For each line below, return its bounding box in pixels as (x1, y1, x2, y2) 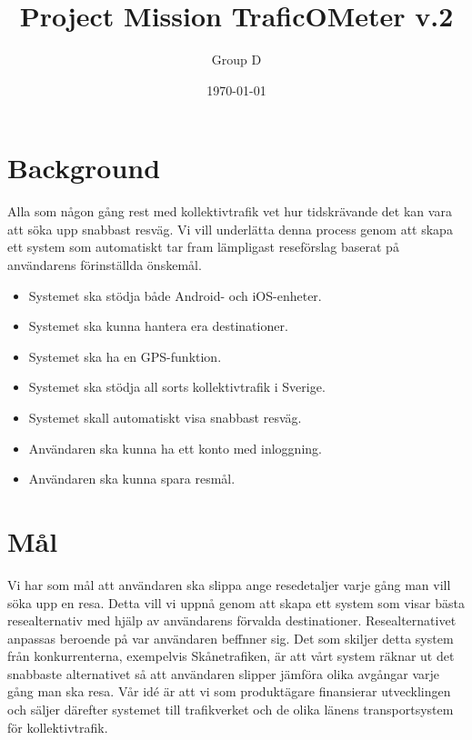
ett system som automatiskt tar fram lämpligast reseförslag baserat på (7, 237, 399, 256)
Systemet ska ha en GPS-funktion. (28, 346, 222, 365)
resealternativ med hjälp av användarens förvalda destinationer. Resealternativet (7, 611, 457, 630)
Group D (211, 50, 262, 69)
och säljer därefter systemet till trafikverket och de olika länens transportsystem (7, 700, 454, 719)
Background (7, 149, 161, 186)
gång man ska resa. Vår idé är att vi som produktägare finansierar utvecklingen (7, 682, 451, 701)
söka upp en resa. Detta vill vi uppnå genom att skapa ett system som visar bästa (7, 593, 465, 612)
